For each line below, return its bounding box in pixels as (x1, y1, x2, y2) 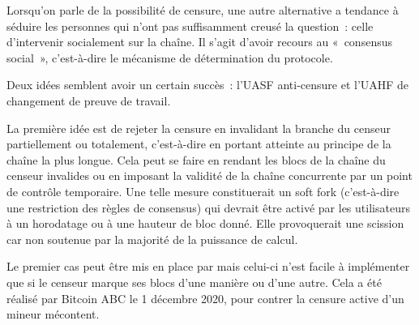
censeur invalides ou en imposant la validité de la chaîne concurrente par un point (6, 167, 413, 184)
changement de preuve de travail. (6, 92, 171, 109)
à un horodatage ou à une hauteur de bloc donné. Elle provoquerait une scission (6, 215, 404, 232)
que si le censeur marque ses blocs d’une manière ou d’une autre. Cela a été (6, 273, 382, 290)
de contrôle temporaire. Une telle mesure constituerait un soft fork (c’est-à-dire (6, 182, 400, 199)
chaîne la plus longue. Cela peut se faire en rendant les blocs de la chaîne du (6, 151, 386, 168)
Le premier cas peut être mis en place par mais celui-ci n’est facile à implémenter (6, 258, 410, 275)
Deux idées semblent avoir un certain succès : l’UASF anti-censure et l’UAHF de (6, 76, 409, 93)
